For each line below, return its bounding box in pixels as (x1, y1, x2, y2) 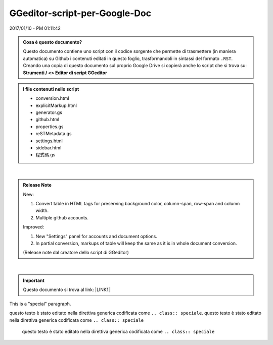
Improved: (23, 224, 44, 230)
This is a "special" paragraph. (9, 301, 71, 307)
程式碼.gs (35, 152, 56, 158)
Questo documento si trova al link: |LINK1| (23, 286, 110, 293)
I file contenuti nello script (23, 86, 79, 92)
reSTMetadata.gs (35, 131, 72, 137)
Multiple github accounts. (35, 214, 88, 220)
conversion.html (35, 95, 69, 101)
